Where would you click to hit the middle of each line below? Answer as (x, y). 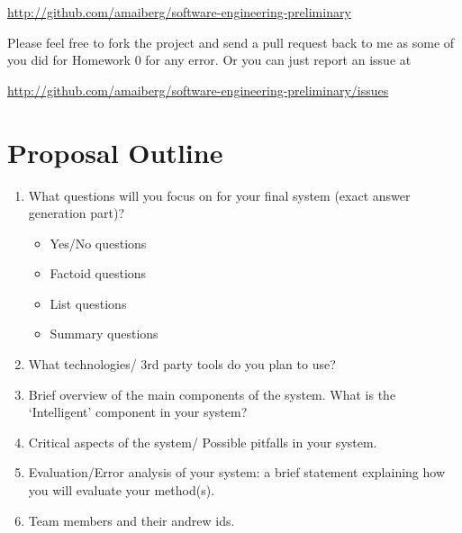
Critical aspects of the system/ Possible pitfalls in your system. (203, 442)
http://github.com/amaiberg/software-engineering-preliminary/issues (198, 90)
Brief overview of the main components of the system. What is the (212, 394)
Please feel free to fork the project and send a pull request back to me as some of (231, 42)
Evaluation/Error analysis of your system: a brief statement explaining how (237, 472)
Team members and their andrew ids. (131, 520)
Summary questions (104, 334)
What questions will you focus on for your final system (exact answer (219, 195)
